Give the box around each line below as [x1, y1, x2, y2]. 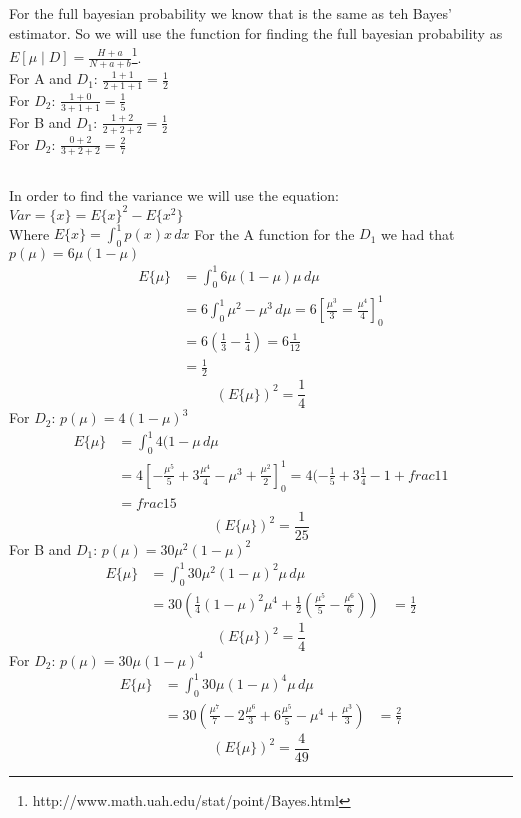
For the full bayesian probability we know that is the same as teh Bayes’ [9, 3, 452, 24]
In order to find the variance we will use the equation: [9, 184, 339, 205]
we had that [381, 223, 455, 244]
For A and [9, 68, 72, 89]
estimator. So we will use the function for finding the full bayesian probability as [9, 22, 503, 43]
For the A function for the [194, 223, 355, 244]
